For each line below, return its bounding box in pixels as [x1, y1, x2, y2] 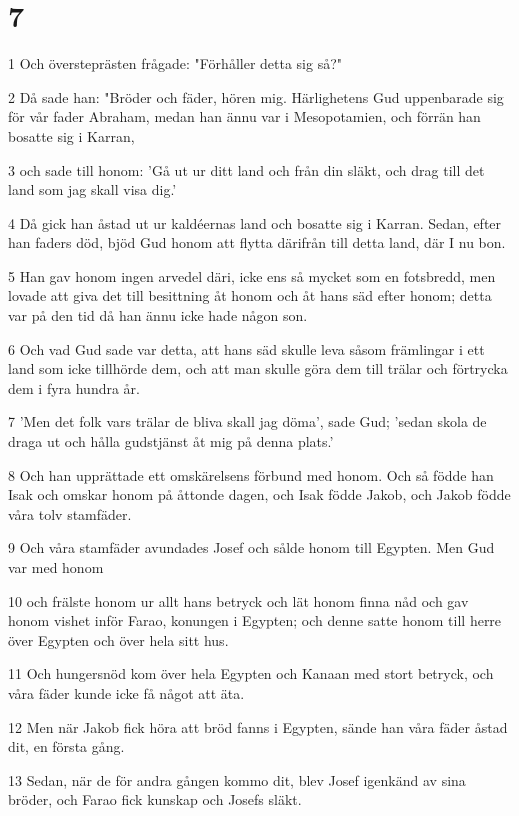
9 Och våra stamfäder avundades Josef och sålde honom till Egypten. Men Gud [8, 537, 495, 558]
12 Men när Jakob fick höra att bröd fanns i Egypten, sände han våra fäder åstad [8, 716, 508, 737]
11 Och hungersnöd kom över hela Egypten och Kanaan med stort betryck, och [8, 663, 494, 684]
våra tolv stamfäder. [8, 503, 132, 524]
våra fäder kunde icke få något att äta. [8, 682, 245, 703]
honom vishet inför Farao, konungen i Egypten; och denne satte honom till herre [8, 610, 502, 631]
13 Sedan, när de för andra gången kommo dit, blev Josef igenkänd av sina [8, 769, 466, 790]
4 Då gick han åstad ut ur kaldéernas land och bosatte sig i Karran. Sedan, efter [8, 212, 502, 233]
